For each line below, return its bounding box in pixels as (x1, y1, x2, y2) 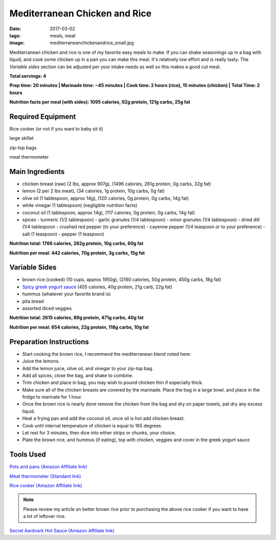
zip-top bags (9, 144, 37, 150)
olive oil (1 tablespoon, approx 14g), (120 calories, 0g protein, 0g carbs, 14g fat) (22, 195, 189, 201)
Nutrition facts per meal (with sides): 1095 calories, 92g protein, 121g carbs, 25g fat (9, 99, 191, 105)
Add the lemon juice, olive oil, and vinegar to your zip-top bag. (22, 365, 154, 371)
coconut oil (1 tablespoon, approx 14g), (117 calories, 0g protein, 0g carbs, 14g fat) (22, 209, 195, 215)
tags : (9, 32, 21, 38)
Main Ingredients (9, 167, 65, 176)
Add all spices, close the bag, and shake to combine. (22, 372, 134, 378)
